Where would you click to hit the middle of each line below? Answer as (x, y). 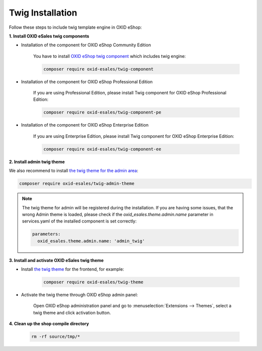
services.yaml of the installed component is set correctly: (79, 221)
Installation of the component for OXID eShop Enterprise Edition (85, 125)
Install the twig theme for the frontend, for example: (73, 269)
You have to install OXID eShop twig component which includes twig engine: (110, 56)
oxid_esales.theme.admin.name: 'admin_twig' (91, 241)
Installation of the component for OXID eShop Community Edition (86, 45)
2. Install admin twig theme (37, 162)
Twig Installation (43, 13)
